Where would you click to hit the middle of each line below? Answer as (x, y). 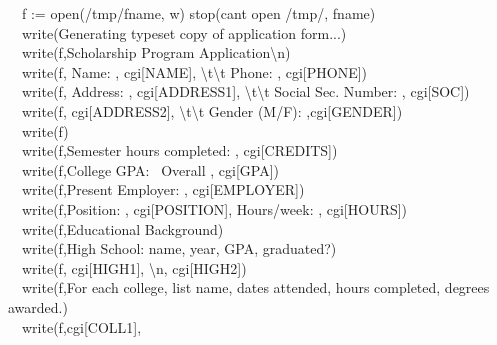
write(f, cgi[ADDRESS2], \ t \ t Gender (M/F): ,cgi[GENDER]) (212, 110)
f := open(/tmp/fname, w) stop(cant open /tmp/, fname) (198, 13)
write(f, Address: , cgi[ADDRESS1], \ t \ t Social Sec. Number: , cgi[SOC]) (245, 91)
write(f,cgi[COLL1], (81, 326)
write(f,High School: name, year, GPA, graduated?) (179, 248)
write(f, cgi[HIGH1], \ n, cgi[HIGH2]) (134, 267)
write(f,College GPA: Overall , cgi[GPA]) (150, 169)
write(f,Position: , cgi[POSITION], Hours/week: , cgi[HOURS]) (214, 208)
